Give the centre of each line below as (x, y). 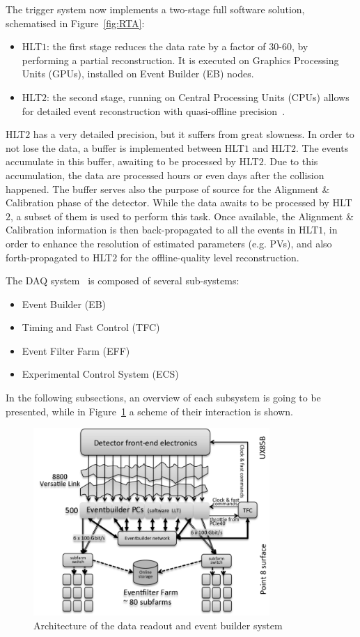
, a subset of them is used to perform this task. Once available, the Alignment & (182, 216)
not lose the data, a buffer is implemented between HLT (125, 147)
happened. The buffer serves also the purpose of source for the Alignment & (168, 189)
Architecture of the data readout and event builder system (158, 625)
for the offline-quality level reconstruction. (210, 257)
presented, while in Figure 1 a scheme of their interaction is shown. (149, 411)
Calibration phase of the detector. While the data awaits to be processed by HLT (179, 202)
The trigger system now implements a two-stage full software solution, (155, 9)
